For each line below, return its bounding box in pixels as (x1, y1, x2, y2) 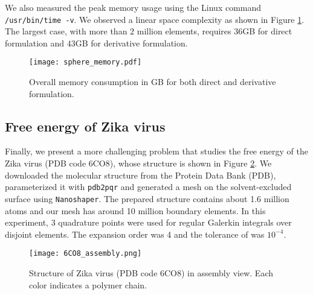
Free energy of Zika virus (5, 116, 166, 135)
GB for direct (242, 25, 292, 37)
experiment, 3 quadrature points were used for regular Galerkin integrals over (5, 216, 292, 229)
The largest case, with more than (5, 25, 127, 37)
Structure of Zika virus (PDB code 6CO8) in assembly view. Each (29, 267, 274, 279)
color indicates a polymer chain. (29, 278, 147, 291)
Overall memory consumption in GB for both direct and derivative (29, 75, 276, 88)
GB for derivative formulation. (75, 36, 188, 49)
